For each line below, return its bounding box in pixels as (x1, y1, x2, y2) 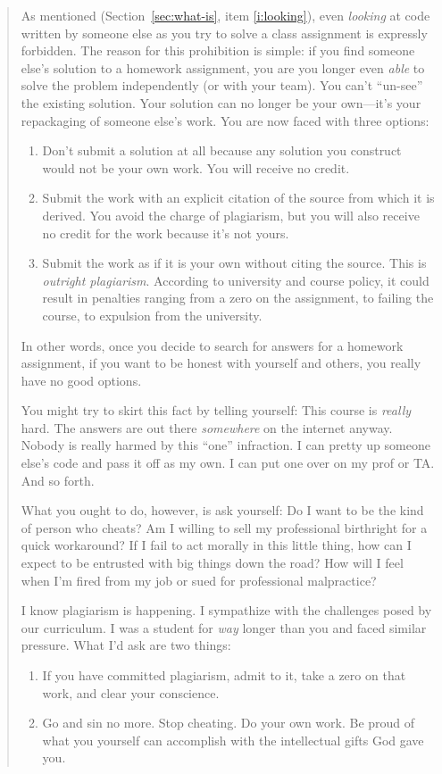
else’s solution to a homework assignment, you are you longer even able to (21, 58, 425, 77)
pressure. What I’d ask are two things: (21, 636, 231, 654)
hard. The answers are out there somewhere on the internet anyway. (21, 418, 393, 437)
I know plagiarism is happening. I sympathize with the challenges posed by (21, 601, 432, 620)
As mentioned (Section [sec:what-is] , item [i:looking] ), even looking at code (21, 6, 430, 24)
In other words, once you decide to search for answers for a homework (21, 336, 404, 354)
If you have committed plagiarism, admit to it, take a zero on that (42, 666, 406, 684)
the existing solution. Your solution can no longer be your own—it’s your (21, 93, 421, 112)
